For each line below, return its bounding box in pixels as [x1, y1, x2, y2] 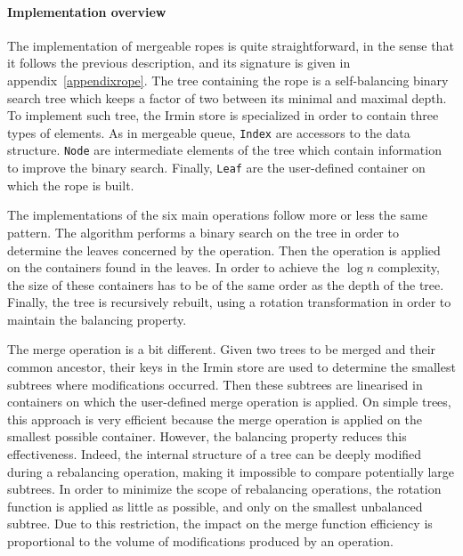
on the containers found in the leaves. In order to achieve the [7, 258, 340, 277]
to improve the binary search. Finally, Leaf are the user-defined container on [7, 158, 426, 177]
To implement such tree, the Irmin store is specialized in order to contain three [7, 106, 439, 125]
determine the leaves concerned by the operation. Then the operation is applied [7, 240, 441, 259]
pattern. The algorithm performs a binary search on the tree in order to [7, 222, 399, 241]
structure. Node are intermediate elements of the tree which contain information [7, 141, 442, 159]
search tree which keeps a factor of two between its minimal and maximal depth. [7, 88, 447, 107]
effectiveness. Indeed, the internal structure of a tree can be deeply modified [7, 445, 422, 463]
